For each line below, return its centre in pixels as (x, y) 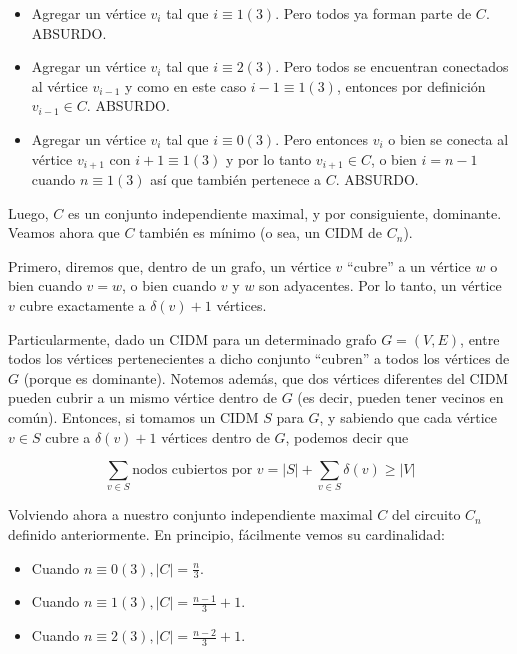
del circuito (426, 514)
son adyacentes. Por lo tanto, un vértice (380, 285)
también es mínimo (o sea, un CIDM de (261, 232)
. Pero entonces (322, 138)
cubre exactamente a (82, 304)
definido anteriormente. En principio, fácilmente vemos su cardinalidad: (226, 534)
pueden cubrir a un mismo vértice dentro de (142, 397)
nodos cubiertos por (192, 470)
